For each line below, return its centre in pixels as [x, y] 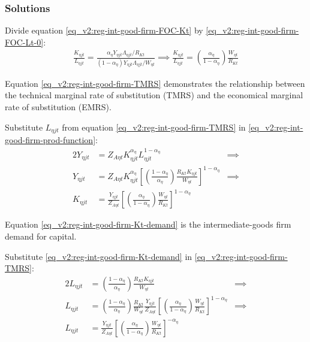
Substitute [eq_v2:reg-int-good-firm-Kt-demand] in [99, 256]
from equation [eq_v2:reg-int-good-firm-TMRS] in [154, 127]
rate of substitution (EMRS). [58, 106]
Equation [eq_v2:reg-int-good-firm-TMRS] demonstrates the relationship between [155, 83]
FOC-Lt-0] [24, 42]
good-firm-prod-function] [50, 139]
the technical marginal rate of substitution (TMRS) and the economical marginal [154, 95]
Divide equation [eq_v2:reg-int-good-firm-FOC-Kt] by [104, 30]
